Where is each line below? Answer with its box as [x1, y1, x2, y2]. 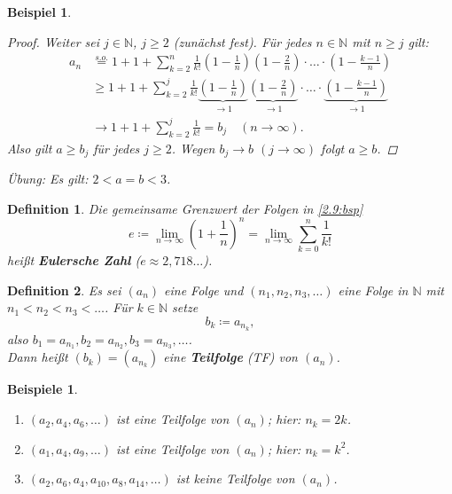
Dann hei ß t [7, 348, 68, 366]
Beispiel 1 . [7, 3, 72, 20]
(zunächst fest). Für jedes [173, 32, 312, 51]
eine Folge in [338, 280, 409, 299]
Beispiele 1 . [7, 380, 78, 398]
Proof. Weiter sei [7, 32, 100, 51]
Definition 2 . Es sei [7, 280, 121, 299]
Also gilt [7, 138, 52, 157]
